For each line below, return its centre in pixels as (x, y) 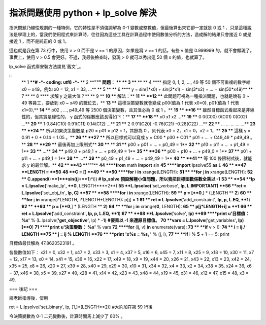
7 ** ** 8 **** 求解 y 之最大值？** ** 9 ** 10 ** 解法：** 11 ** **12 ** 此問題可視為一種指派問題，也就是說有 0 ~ (135, 96)
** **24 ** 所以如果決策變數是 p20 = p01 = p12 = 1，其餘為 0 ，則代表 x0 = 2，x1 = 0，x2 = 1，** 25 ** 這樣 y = (136, 131)
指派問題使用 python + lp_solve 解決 (83, 13)
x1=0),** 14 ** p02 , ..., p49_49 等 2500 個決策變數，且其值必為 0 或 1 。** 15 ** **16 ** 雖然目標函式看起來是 (134, 110)
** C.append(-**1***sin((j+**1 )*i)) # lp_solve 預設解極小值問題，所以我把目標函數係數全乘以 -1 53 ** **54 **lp (138, 179)
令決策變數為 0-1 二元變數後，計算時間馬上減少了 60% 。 (67, 316)
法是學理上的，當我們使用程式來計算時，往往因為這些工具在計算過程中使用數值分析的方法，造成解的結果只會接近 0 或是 (130, 34)
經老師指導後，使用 (29, 298)
